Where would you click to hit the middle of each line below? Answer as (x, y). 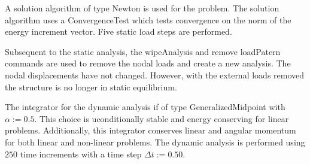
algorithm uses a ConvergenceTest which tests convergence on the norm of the (148, 19)
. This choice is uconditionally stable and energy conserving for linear (162, 118)
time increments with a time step (81, 154)
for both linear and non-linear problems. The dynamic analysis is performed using (155, 142)
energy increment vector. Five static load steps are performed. (118, 31)
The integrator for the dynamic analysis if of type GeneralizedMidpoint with (145, 107)
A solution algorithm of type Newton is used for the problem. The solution (142, 8)
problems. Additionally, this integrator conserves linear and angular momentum (151, 130)
